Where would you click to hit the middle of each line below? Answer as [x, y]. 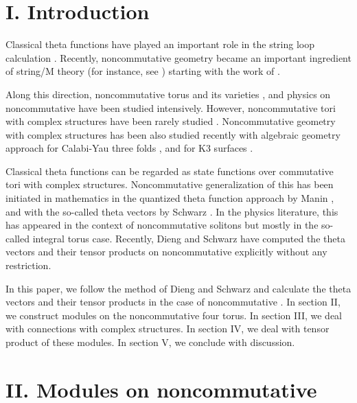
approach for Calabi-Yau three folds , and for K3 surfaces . [129, 148]
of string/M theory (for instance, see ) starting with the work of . [143, 71]
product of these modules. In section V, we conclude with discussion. [150, 342]
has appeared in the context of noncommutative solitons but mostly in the [162, 225]
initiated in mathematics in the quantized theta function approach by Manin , [170, 198]
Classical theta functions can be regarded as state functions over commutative [170, 171]
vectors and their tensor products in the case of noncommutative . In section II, [173, 302]
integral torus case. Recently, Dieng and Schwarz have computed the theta [189, 238]
